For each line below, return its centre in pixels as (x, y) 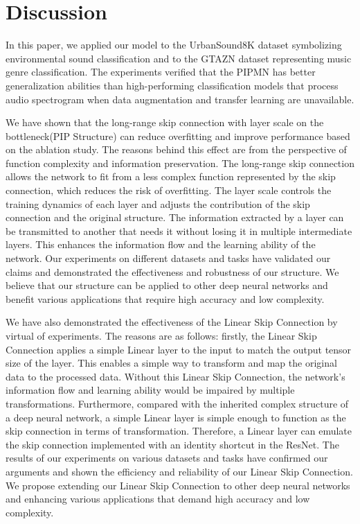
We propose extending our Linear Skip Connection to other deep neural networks (178, 485)
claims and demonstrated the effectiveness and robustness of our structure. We (172, 271)
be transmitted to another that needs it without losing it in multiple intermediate (179, 230)
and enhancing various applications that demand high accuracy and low (158, 499)
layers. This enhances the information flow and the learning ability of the (161, 244)
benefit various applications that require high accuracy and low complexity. (165, 298)
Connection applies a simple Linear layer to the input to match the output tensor (179, 349)
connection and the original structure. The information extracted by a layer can (175, 217)
